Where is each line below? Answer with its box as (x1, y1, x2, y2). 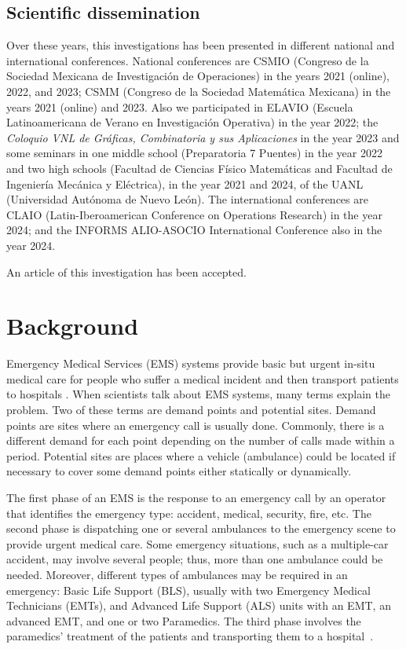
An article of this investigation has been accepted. (6, 263, 247, 280)
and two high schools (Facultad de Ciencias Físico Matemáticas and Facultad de (6, 159, 393, 176)
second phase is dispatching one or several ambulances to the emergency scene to (6, 520, 396, 537)
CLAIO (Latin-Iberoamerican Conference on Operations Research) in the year (6, 206, 382, 222)
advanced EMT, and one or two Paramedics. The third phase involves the (6, 612, 361, 629)
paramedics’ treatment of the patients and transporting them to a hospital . (6, 628, 374, 644)
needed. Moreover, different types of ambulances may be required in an (6, 566, 348, 582)
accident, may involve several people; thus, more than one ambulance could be (6, 551, 383, 567)
